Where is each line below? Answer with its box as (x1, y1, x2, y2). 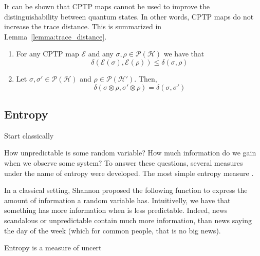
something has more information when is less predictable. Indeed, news (4, 205, 228, 215)
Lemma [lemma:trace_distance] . (4, 31, 107, 42)
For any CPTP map (16, 48, 79, 59)
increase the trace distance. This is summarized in (4, 21, 162, 32)
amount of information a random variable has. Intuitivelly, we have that (4, 194, 231, 205)
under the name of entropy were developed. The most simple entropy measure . (4, 167, 254, 178)
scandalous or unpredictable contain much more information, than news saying (4, 214, 252, 225)
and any (88, 48, 114, 59)
